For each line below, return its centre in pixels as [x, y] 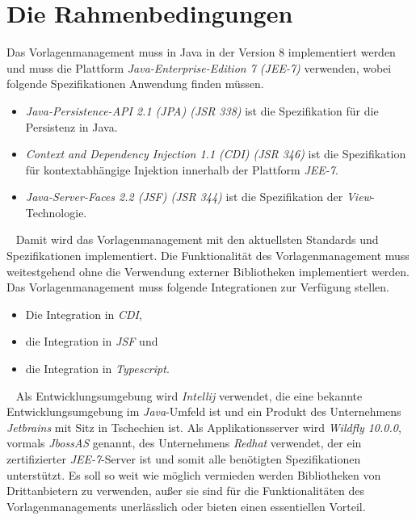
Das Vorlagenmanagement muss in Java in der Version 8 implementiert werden [201, 52]
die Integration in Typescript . [97, 369]
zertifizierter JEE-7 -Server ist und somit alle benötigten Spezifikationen [184, 459]
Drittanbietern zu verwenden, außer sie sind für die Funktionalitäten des [186, 491]
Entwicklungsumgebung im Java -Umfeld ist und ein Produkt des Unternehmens [204, 411]
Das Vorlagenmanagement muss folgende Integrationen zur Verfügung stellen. [198, 287]
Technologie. [56, 212]
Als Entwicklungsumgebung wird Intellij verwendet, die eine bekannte [189, 395]
